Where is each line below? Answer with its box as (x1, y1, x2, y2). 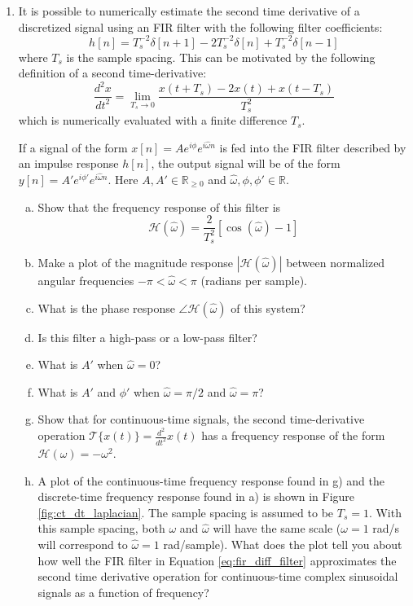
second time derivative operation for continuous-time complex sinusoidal (37, 568, 398, 585)
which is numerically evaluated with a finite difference (18, 112, 288, 129)
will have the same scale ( (213, 520, 341, 537)
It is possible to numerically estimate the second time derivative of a (18, 2, 360, 19)
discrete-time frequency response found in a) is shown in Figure (37, 488, 355, 505)
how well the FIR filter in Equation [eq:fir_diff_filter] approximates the (37, 551, 397, 569)
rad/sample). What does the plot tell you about (163, 535, 402, 552)
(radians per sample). (200, 272, 307, 289)
